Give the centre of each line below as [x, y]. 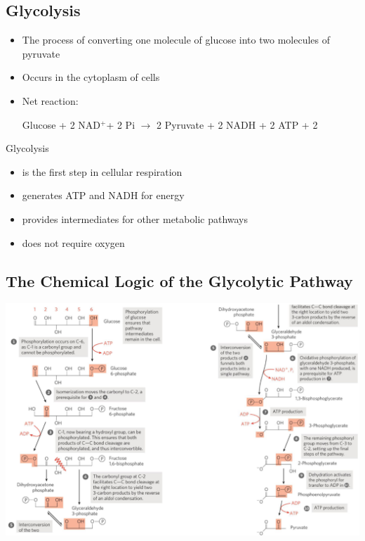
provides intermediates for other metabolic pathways [135, 218]
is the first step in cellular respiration [102, 171]
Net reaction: [50, 100]
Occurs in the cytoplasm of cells [91, 77]
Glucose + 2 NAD [61, 124]
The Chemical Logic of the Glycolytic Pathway [179, 280]
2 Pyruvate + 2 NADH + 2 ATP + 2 [237, 124]
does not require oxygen [73, 242]
